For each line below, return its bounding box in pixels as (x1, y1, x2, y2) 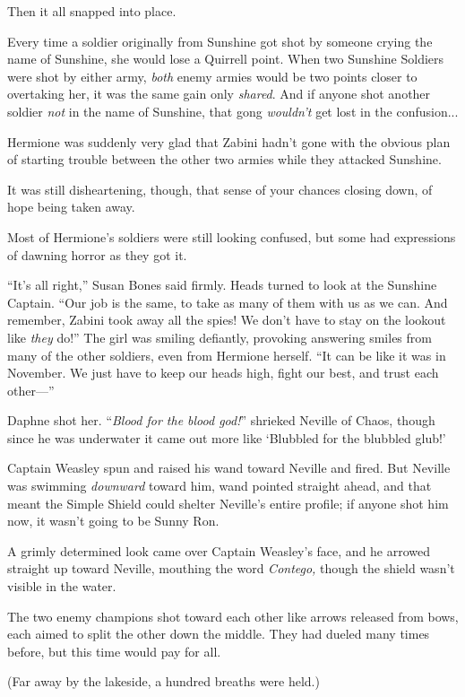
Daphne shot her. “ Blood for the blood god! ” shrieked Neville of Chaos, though (7, 411, 435, 430)
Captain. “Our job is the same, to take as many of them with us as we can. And (7, 292, 448, 311)
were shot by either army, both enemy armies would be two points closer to (7, 66, 418, 85)
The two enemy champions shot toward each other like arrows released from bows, (7, 606, 459, 625)
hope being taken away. (7, 197, 135, 216)
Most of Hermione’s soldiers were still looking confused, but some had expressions (7, 227, 456, 246)
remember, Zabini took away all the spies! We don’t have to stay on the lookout (7, 310, 446, 329)
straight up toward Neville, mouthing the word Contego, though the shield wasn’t (7, 559, 455, 578)
